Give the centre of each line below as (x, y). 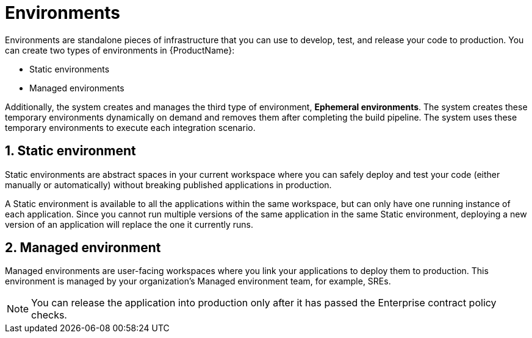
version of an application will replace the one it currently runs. (129, 224)
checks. (49, 315)
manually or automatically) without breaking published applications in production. (168, 185)
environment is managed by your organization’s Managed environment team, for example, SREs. (198, 281)
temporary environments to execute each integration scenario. (130, 127)
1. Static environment (70, 151)
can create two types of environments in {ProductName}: (120, 50)
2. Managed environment (83, 248)
